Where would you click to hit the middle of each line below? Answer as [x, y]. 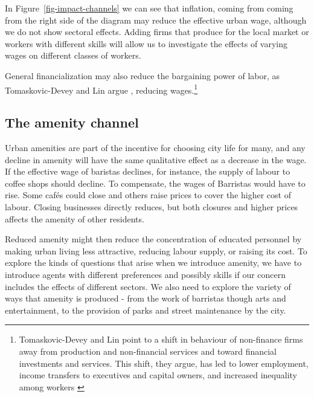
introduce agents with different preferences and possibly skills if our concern [146, 274]
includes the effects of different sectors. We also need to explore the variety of [148, 286]
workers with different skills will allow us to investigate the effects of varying [146, 43]
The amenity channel [72, 122]
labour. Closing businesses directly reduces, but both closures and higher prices [152, 206]
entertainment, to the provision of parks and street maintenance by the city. [146, 310]
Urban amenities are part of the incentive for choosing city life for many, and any [155, 148]
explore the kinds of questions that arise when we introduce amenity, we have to [153, 263]
